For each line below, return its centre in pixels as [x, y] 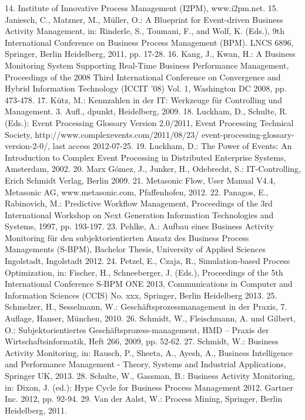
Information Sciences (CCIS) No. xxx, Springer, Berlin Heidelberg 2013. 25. [141, 295]
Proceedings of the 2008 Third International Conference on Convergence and [143, 77]
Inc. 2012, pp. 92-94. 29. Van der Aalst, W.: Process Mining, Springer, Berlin [144, 399]
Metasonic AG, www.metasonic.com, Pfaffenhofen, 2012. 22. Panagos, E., [137, 192]
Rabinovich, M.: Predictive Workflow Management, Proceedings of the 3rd [139, 203]
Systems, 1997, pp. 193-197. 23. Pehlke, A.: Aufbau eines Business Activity [140, 226]
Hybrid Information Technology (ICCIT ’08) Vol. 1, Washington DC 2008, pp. [146, 88]
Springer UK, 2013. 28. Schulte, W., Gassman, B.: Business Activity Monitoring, [150, 375]
